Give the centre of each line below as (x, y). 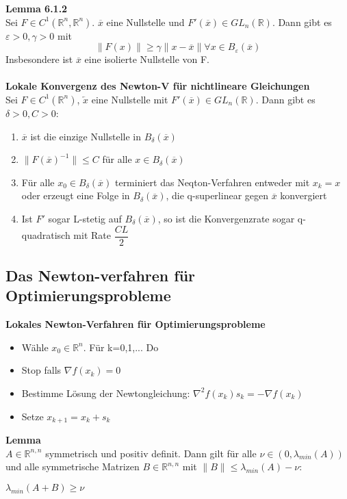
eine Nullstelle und (145, 22)
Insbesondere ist (39, 59)
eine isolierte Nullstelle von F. (147, 59)
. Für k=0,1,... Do (121, 347)
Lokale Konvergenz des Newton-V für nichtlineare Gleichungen (158, 86)
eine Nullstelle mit (130, 99)
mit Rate (92, 235)
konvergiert (304, 195)
